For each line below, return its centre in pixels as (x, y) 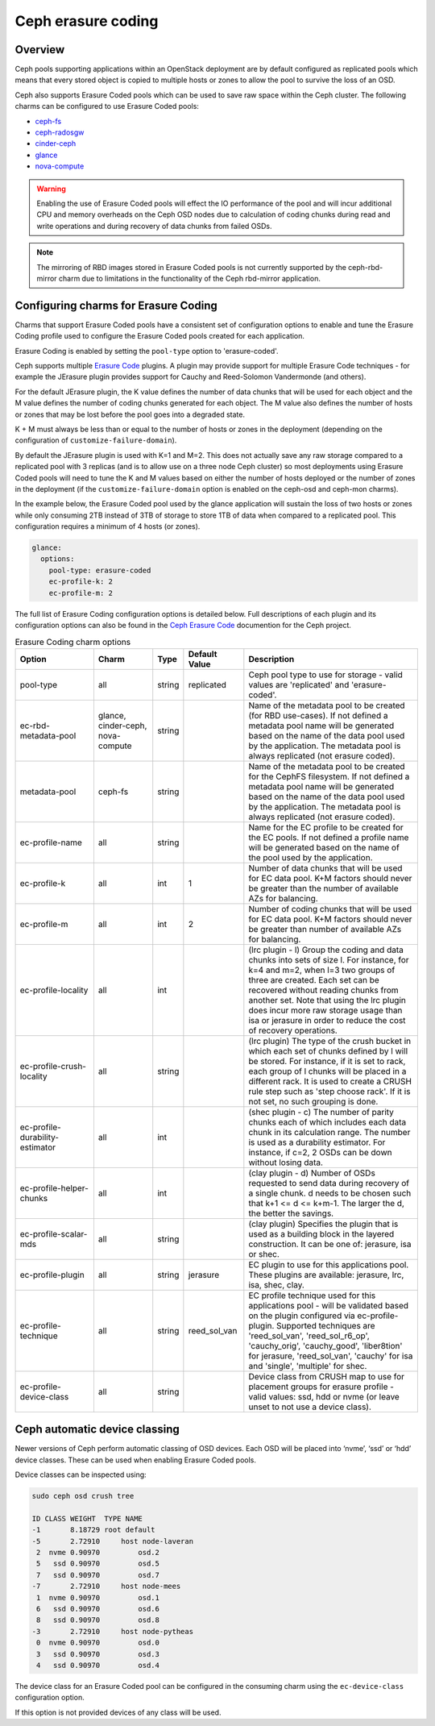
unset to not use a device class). (310, 1407)
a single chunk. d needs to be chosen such (330, 1193)
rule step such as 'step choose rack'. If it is (329, 1091)
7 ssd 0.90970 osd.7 (98, 1575)
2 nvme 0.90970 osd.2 (98, 1552)
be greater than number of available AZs (325, 929)
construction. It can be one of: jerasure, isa (330, 1244)
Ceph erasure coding (87, 21)
